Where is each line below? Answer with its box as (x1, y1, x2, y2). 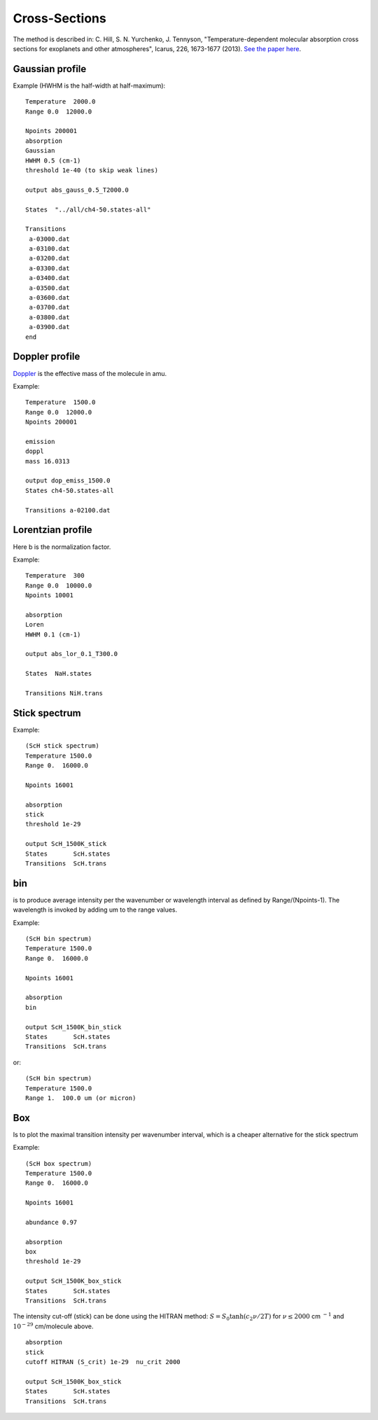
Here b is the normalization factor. (13, 543, 111, 551)
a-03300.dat (29, 264, 70, 272)
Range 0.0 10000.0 (25, 581, 92, 590)
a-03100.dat (29, 245, 70, 253)
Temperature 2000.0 (25, 98, 96, 106)
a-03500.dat (29, 284, 70, 292)
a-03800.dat (29, 313, 70, 321)
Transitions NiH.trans (25, 689, 104, 697)
